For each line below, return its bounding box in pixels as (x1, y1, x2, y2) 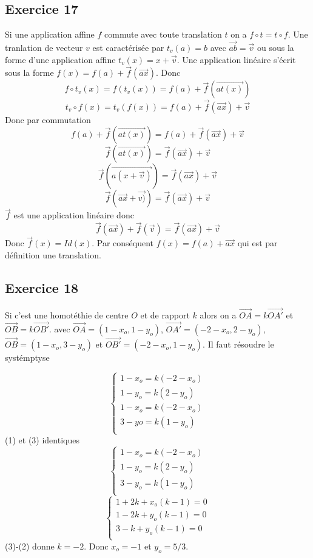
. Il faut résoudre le (203, 338, 274, 351)
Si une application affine (5, 28, 95, 41)
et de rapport (140, 309, 190, 321)
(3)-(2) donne (5, 539, 55, 552)
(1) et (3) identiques (5, 434, 79, 446)
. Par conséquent (92, 237, 154, 249)
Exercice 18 (5, 278, 79, 297)
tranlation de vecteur (5, 41, 83, 54)
